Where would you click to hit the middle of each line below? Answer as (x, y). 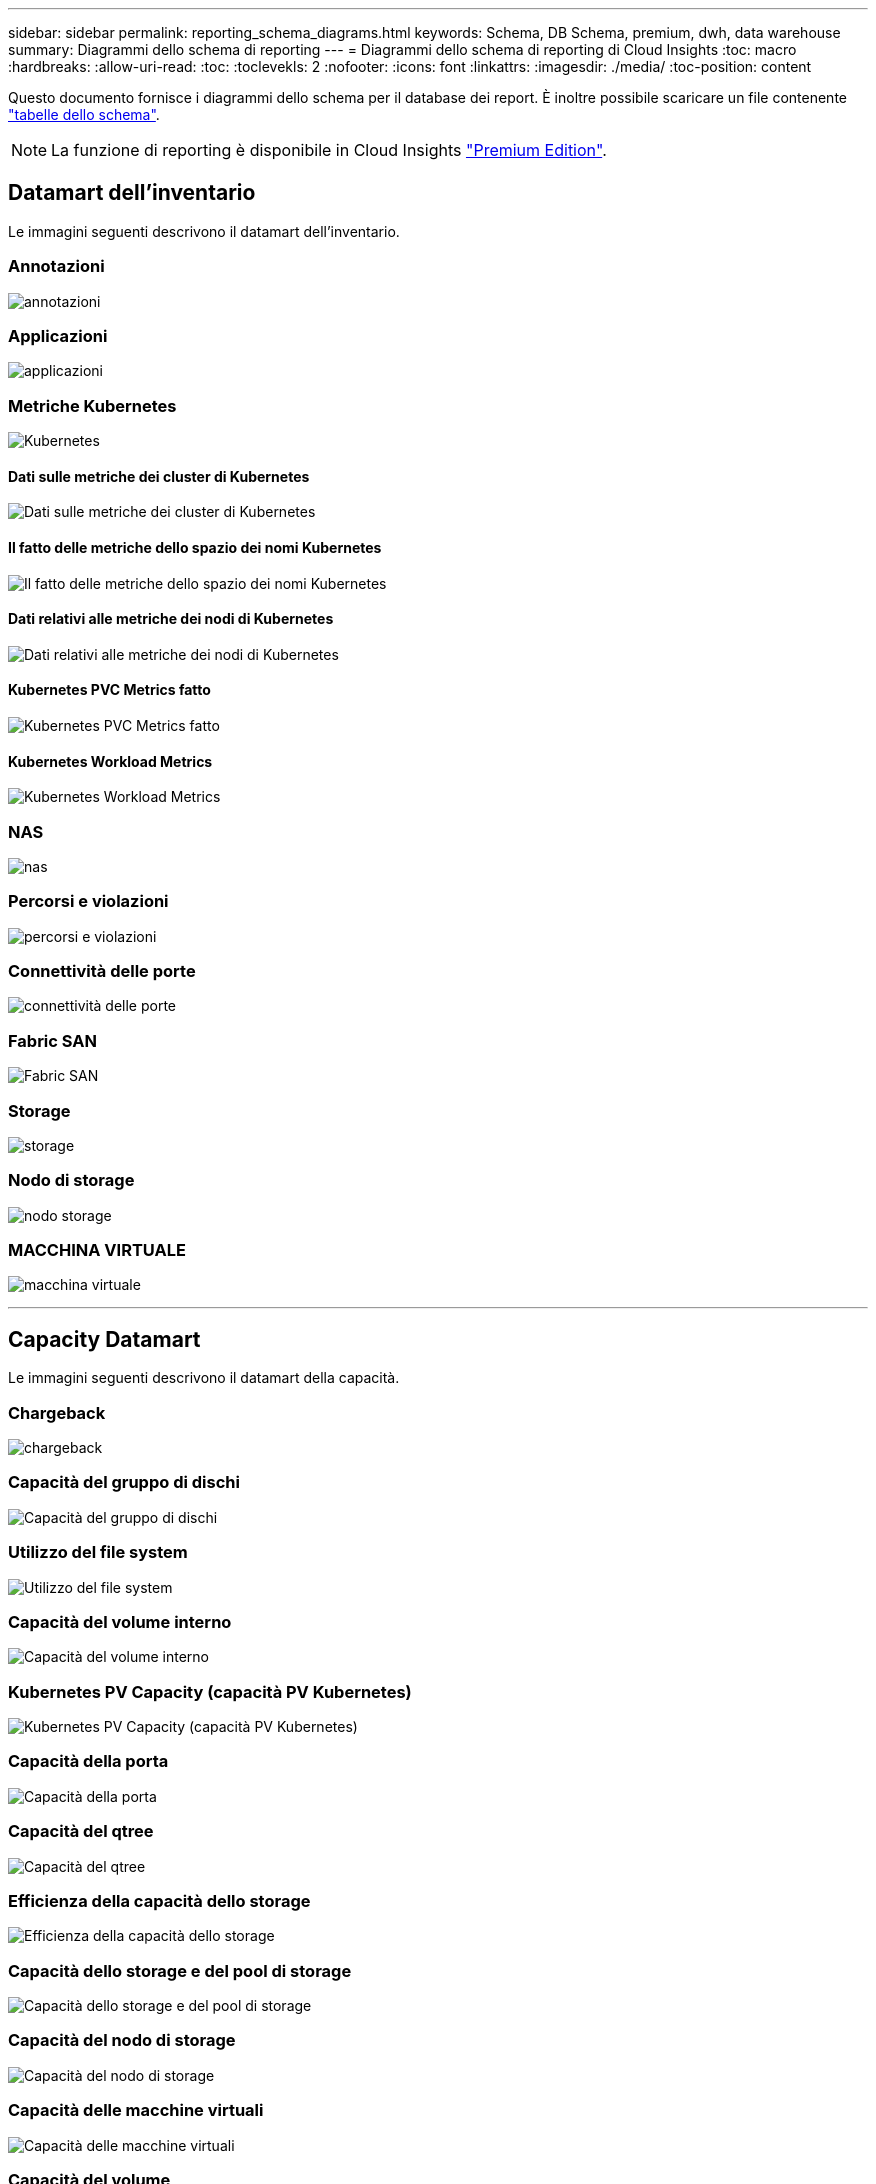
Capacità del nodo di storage (122, 2040)
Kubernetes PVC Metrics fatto (109, 690)
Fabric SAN (52, 1040)
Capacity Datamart (104, 1339)
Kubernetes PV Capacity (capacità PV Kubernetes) (210, 1691)
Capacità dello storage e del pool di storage (180, 1970)
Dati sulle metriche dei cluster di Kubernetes (159, 476)
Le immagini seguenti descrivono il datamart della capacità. (204, 1378)
